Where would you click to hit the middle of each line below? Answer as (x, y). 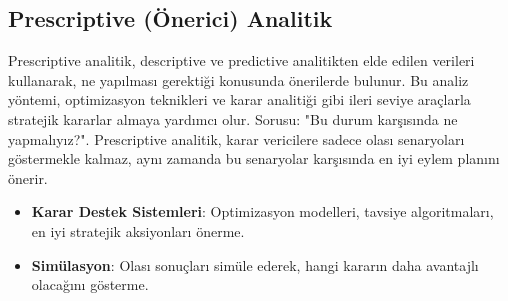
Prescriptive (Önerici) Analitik (170, 18)
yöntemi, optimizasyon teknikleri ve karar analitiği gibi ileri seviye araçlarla (239, 99)
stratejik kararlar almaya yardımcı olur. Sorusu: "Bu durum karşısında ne (233, 118)
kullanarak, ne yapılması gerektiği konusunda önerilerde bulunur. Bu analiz (238, 79)
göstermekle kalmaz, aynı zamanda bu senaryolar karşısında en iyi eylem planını (254, 158)
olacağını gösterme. (90, 284)
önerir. (28, 177)
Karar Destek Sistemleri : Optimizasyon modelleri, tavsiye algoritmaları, (262, 211)
